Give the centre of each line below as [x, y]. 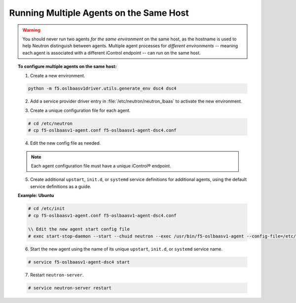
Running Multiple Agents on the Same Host [99, 13]
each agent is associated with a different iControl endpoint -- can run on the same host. [111, 53]
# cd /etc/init [46, 209]
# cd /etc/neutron [50, 123]
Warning [31, 30]
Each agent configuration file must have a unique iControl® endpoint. [101, 166]
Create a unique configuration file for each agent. [80, 110]
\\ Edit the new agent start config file [79, 229]
